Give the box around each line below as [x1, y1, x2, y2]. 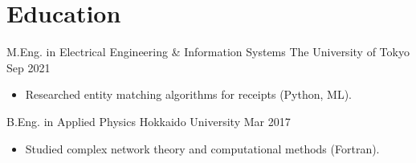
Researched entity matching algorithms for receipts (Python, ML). [25, 86, 352, 103]
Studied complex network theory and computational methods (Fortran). [25, 140, 380, 157]
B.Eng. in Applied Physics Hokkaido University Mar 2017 [6, 112, 291, 129]
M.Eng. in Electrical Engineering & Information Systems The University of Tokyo [6, 43, 410, 60]
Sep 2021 [6, 59, 51, 75]
